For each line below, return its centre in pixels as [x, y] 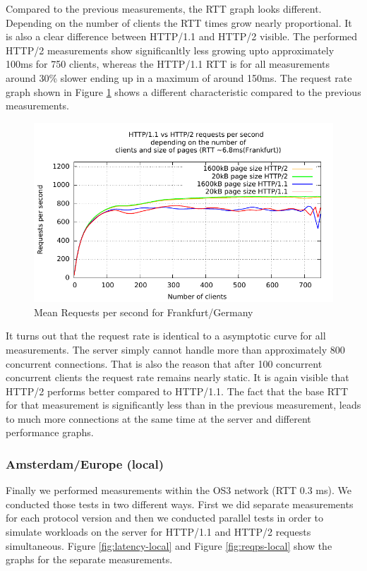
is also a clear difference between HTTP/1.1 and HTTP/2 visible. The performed [182, 36]
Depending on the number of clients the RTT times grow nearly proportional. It [179, 22]
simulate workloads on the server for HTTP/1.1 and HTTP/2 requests [158, 532]
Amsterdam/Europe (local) [85, 464]
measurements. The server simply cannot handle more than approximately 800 [175, 349]
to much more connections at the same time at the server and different [158, 418]
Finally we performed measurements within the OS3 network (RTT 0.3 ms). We [179, 490]
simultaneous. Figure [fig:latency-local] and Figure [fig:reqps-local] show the [169, 545]
